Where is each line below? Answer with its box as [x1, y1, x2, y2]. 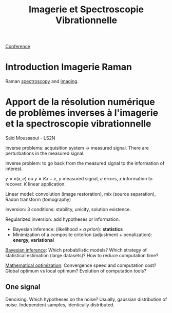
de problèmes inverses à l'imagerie [5, 107, 159, 119]
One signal [5, 283, 41, 291]
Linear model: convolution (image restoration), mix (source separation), [5, 191, 156, 197]
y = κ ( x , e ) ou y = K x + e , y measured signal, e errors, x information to [5, 176, 153, 182]
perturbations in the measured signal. [5, 150, 85, 157]
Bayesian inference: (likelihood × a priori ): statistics [12, 226, 123, 233]
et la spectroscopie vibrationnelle [5, 118, 151, 130]
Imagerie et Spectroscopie [28, 4, 144, 15]
